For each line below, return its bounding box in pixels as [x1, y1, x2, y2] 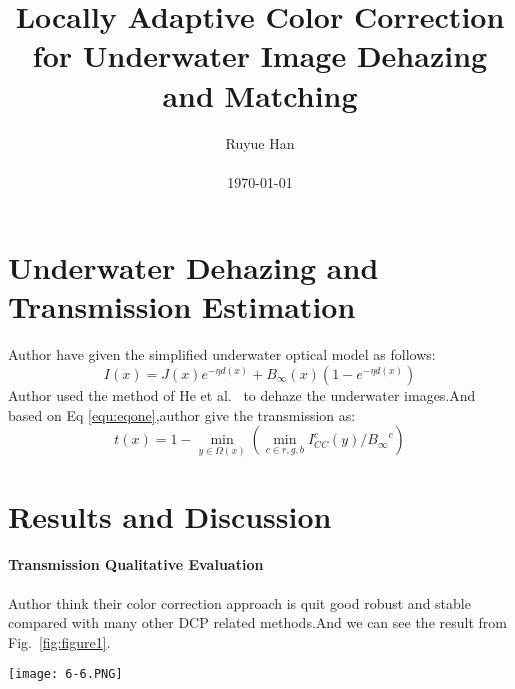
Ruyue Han [225, 132, 295, 153]
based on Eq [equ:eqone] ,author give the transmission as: [8, 404, 356, 425]
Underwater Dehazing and [8, 247, 379, 288]
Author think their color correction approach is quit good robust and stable [8, 592, 471, 613]
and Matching [162, 74, 358, 115]
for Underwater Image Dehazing [32, 35, 488, 76]
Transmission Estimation [8, 286, 356, 327]
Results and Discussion [8, 495, 332, 536]
